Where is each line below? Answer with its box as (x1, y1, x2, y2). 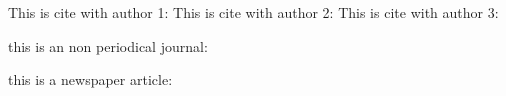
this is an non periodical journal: (8, 35, 208, 56)
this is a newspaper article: (8, 69, 173, 90)
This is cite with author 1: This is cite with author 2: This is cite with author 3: (8, 2, 499, 22)
